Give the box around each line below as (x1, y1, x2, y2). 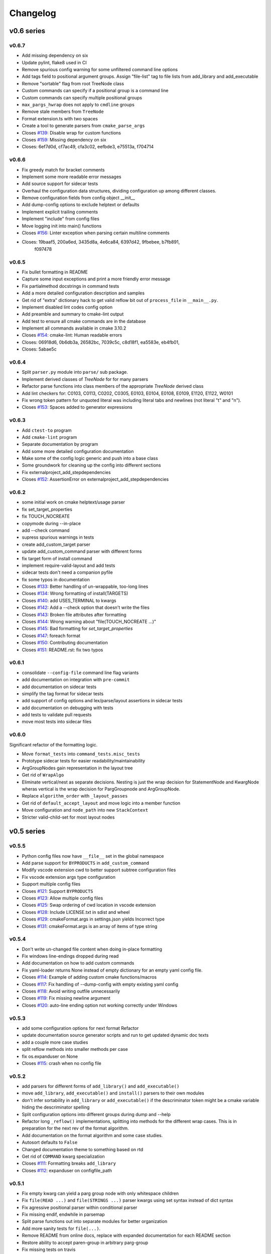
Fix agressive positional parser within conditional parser (22, 1204, 138, 1210)
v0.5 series (9, 827, 45, 836)
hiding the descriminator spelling (22, 1104, 90, 1111)
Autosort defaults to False (22, 1139, 78, 1146)
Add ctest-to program (22, 427, 72, 433)
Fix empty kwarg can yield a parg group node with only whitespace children (22, 1190, 179, 1196)
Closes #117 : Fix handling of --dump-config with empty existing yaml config (22, 981, 179, 987)
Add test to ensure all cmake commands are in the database (22, 318, 147, 324)
